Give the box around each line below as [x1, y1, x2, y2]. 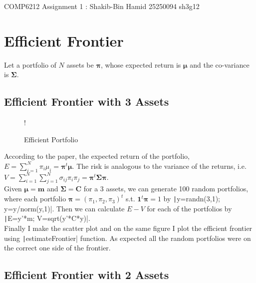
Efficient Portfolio [24, 134, 78, 144]
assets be [66, 59, 94, 70]
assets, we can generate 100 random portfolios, [106, 183, 249, 194]
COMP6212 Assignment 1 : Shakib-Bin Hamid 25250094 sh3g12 [4, 1, 200, 11]
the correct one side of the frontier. [4, 242, 111, 253]
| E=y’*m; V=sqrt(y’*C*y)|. [4, 213, 90, 223]
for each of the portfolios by [147, 203, 232, 213]
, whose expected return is [100, 59, 181, 70]
